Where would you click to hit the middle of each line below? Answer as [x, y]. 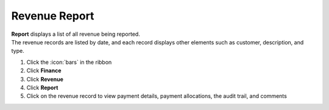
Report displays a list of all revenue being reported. [76, 34]
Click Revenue [45, 79]
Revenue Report [53, 16]
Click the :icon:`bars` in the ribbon [69, 62]
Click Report [42, 88]
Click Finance [44, 70]
